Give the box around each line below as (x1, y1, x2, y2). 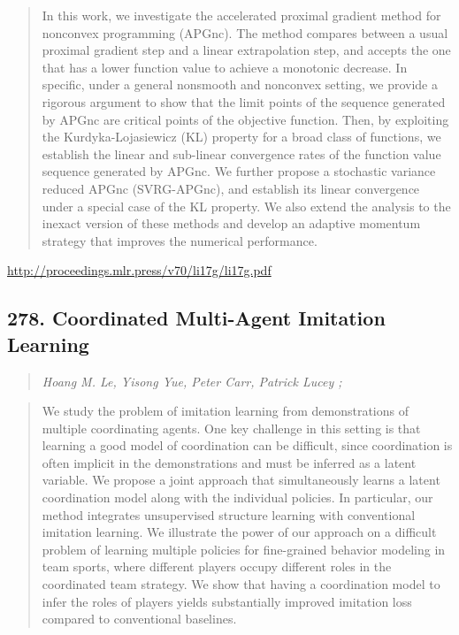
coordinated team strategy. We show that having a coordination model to (42, 575, 440, 593)
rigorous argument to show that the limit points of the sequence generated (42, 92, 446, 111)
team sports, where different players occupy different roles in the (42, 557, 392, 576)
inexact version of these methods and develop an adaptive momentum (42, 214, 421, 233)
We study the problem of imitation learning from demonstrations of (42, 402, 409, 420)
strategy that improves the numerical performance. (42, 231, 317, 249)
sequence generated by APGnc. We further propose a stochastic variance (42, 162, 436, 180)
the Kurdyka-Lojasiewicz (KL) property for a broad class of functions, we (42, 127, 441, 146)
